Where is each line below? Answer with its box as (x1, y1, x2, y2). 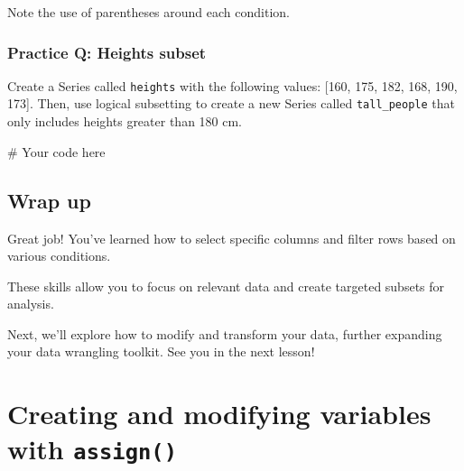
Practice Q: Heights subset (7, 41, 207, 63)
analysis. (7, 294, 54, 313)
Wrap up (7, 186, 91, 214)
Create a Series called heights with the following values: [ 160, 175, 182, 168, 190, (7, 76, 458, 95)
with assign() (7, 430, 177, 467)
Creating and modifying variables (7, 395, 432, 432)
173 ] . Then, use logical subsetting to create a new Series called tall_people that (7, 94, 455, 113)
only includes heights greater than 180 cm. (7, 112, 243, 131)
